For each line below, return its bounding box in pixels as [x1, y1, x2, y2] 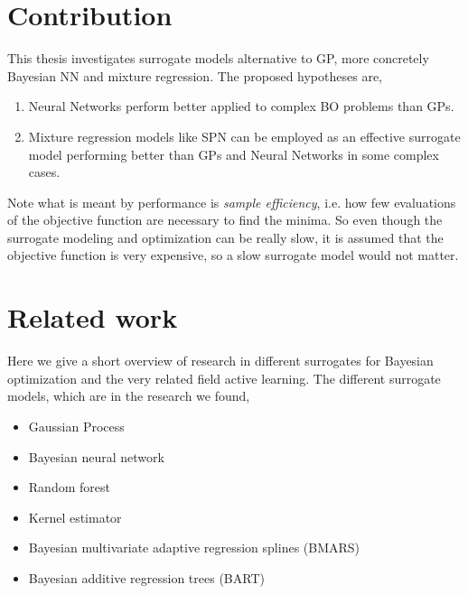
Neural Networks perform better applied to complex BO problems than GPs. [28, 97, 454, 116]
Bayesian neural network [28, 447, 164, 466]
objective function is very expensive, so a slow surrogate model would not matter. [7, 246, 459, 265]
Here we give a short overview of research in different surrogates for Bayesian [7, 351, 434, 370]
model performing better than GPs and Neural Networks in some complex [28, 144, 439, 163]
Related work [7, 299, 178, 336]
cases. [28, 162, 61, 181]
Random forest [28, 478, 110, 497]
